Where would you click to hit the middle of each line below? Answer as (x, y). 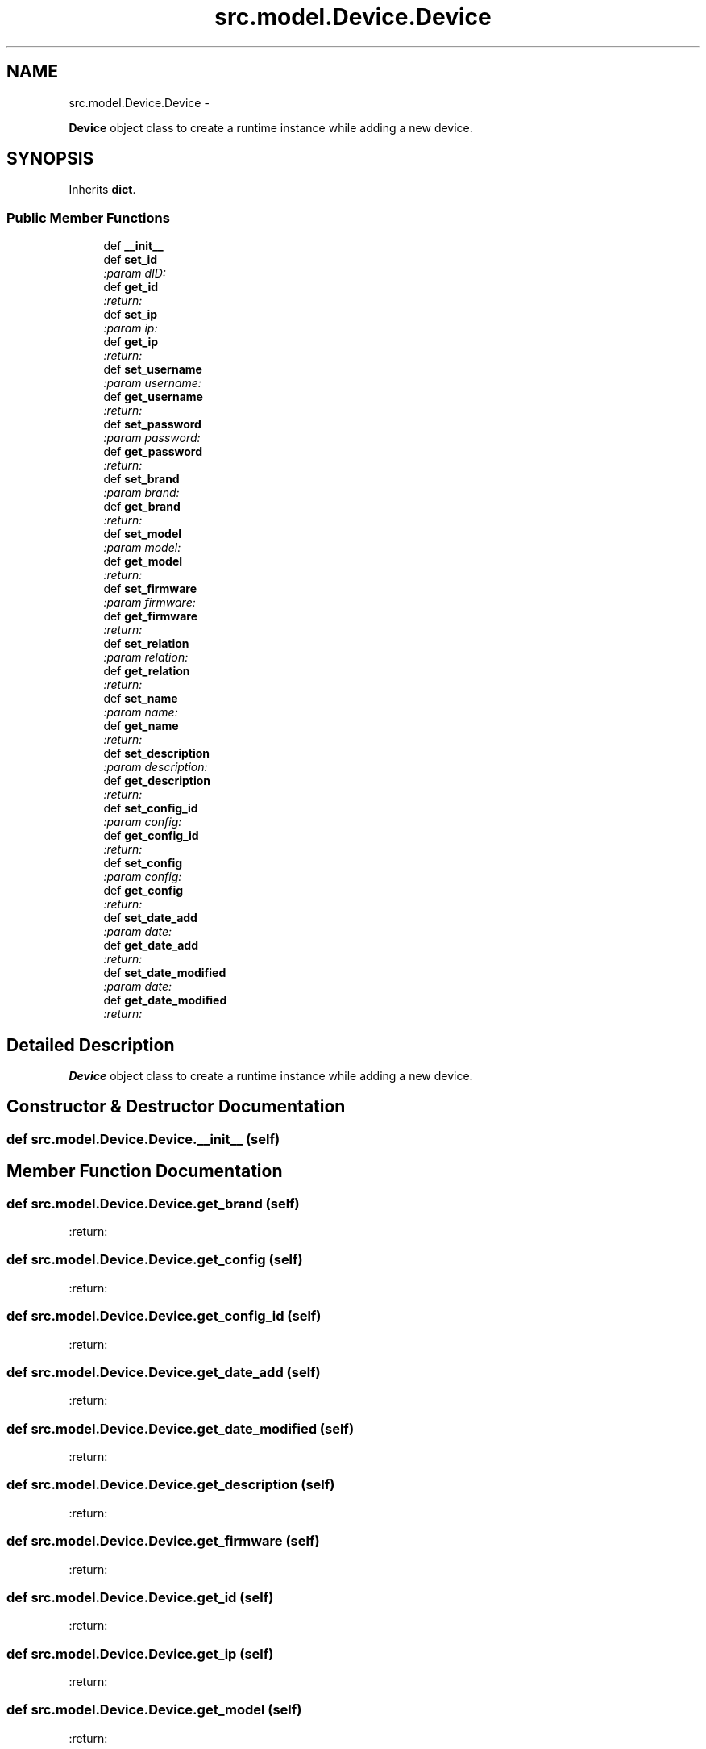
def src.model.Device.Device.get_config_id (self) (164, 1316)
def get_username (153, 397)
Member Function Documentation (145, 1171)
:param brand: (141, 493)
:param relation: (146, 657)
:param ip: (131, 328)
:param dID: (135, 273)
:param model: (142, 548)
